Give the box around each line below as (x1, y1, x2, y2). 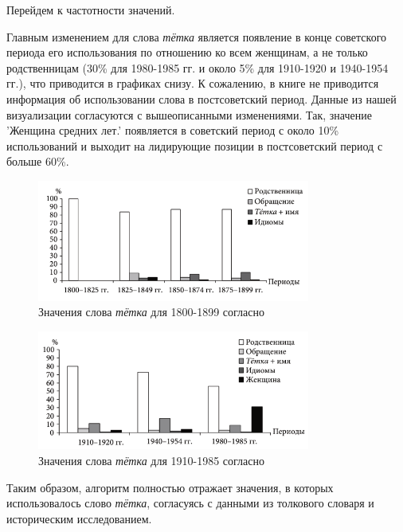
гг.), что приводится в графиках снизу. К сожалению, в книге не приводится (6, 75, 379, 92)
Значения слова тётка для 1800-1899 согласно (38, 303, 265, 320)
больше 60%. (6, 153, 69, 170)
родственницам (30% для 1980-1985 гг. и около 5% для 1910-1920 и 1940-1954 (6, 59, 389, 76)
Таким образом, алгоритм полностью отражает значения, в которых (6, 479, 334, 495)
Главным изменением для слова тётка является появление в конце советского (6, 28, 387, 45)
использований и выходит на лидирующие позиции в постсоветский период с (6, 137, 383, 154)
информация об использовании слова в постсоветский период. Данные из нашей (6, 90, 397, 107)
